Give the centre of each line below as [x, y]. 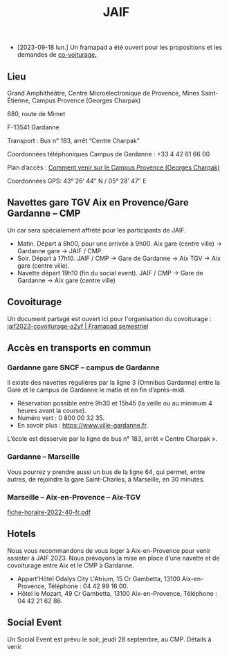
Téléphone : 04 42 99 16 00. [88, 586]
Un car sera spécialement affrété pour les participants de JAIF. [97, 230]
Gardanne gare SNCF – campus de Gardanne [84, 367]
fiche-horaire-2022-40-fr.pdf [49, 512]
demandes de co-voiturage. [57, 55]
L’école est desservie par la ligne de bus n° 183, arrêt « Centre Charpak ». [112, 439]
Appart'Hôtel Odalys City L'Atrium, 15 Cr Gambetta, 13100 [99, 578]
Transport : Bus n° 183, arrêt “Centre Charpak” [73, 140]
